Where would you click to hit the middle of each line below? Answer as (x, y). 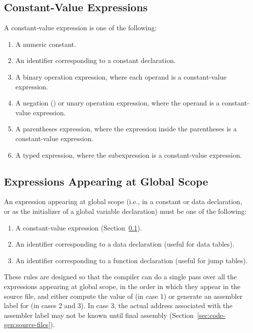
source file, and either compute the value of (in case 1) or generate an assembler (123, 296)
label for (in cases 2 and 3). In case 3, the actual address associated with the (118, 305)
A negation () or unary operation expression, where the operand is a (117, 103)
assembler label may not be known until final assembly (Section (99, 315)
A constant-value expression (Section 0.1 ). (79, 227)
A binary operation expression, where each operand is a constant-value (121, 76)
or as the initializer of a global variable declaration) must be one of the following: (125, 211)
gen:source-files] (27, 324)
